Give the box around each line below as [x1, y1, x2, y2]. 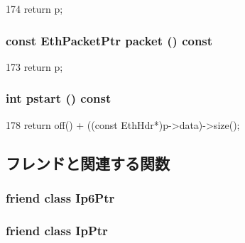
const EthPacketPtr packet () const [6, 31, 213, 49]
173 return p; [6, 59, 63, 74]
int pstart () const [6, 89, 111, 107]
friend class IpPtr [6, 221, 108, 239]
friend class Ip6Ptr [6, 188, 115, 206]
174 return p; [6, 1, 63, 16]
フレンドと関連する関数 [6, 152, 170, 174]
